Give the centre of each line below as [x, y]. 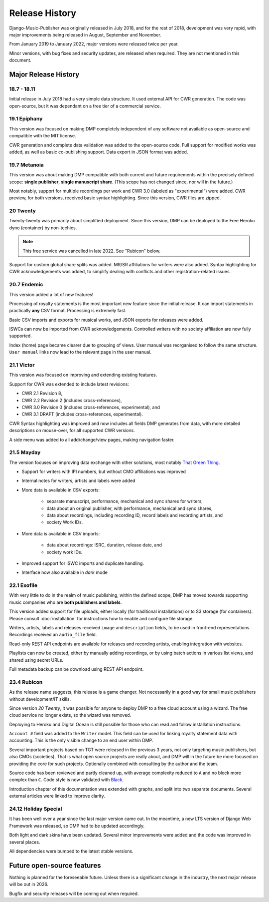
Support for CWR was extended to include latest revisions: [69, 384]
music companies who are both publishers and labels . [66, 602]
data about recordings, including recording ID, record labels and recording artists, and [135, 515]
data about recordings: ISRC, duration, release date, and [104, 545]
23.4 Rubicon [26, 682]
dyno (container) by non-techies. [43, 228]
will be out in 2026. [29, 885]
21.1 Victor [22, 365]
